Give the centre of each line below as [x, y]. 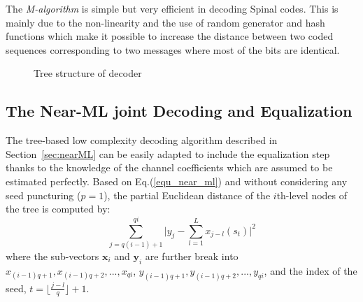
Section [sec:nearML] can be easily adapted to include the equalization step [168, 153]
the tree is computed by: [58, 209]
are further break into [192, 256]
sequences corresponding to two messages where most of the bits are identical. [173, 49]
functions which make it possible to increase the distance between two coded [170, 36]
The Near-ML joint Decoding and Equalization [179, 111]
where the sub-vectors [52, 256]
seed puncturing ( [43, 195]
